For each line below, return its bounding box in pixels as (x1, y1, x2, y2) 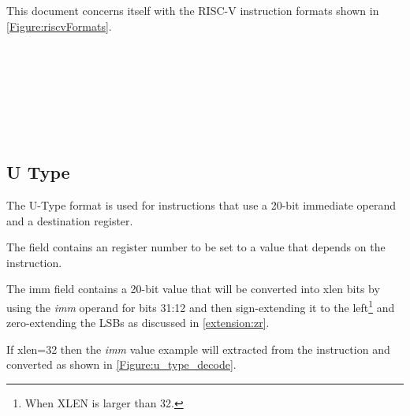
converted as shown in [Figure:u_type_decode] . (6, 356, 237, 373)
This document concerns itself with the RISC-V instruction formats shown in (6, 2, 379, 18)
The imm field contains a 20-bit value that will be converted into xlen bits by (6, 280, 380, 297)
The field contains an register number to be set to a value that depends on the (6, 239, 386, 255)
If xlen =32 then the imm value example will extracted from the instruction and (6, 340, 390, 357)
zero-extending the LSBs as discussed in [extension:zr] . (6, 314, 270, 331)
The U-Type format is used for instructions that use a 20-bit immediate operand (6, 196, 397, 213)
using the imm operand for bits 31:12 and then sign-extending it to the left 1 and (6, 296, 395, 315)
